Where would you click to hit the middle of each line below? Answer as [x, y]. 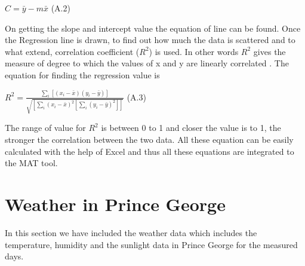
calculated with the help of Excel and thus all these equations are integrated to [150, 151]
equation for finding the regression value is [82, 74]
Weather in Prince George [115, 204]
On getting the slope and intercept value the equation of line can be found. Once [153, 28]
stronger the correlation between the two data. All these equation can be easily [149, 140]
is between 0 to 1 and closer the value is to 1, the [191, 128]
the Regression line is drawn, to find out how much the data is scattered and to [150, 40]
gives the [269, 51]
